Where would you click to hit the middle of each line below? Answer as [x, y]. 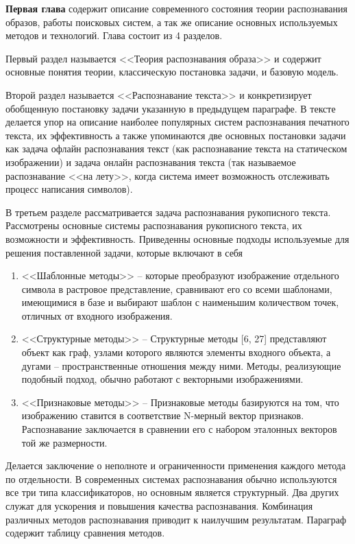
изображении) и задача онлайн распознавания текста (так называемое [151, 162]
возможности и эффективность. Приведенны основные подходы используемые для [177, 238]
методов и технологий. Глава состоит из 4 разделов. [114, 35]
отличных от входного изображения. [97, 315]
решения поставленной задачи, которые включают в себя [124, 252]
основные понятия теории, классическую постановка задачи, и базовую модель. [172, 72]
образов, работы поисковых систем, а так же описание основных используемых [172, 22]
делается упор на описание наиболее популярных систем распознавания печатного [177, 122]
